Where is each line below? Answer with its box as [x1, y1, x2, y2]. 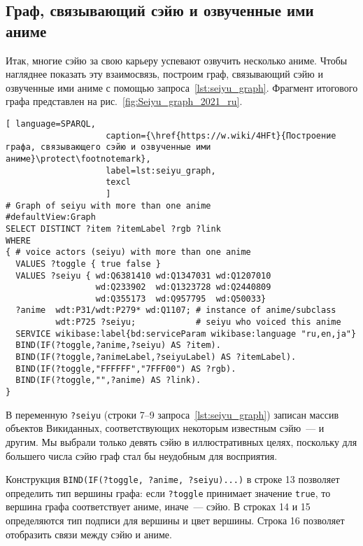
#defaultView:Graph [6, 212, 96, 223]
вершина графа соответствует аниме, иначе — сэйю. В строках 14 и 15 [6, 499, 311, 514]
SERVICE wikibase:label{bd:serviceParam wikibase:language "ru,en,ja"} [15, 328, 357, 339]
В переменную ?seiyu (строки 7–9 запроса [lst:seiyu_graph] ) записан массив [6, 407, 339, 421]
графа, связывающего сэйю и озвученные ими [6, 142, 211, 153]
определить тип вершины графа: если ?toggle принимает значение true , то [6, 485, 331, 500]
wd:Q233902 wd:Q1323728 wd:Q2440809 [95, 282, 271, 293]
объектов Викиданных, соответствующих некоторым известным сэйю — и [6, 421, 325, 435]
